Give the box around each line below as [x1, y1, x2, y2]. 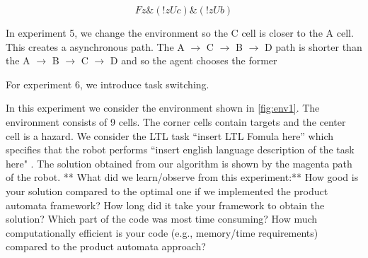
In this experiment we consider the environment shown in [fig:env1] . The [6, 100, 320, 115]
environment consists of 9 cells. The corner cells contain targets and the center [6, 114, 346, 129]
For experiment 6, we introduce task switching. [6, 76, 209, 91]
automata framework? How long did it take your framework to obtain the [6, 197, 325, 212]
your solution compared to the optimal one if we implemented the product [6, 183, 328, 198]
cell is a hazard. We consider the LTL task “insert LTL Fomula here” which [6, 128, 334, 143]
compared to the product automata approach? [6, 239, 206, 254]
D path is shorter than [264, 39, 362, 54]
